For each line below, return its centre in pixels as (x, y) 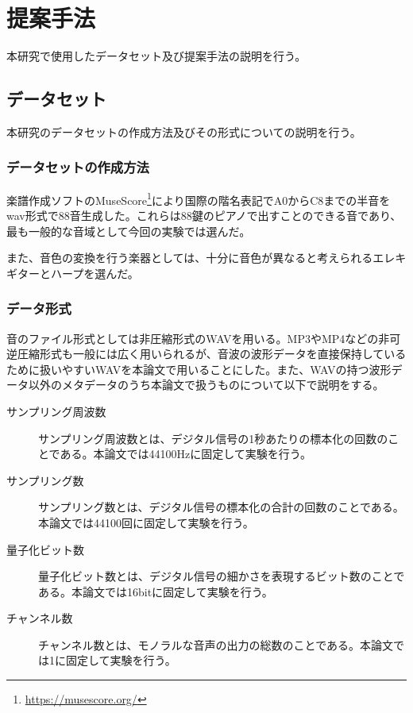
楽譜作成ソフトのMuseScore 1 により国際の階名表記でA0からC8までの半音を (199, 198)
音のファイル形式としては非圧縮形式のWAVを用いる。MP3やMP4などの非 (198, 338)
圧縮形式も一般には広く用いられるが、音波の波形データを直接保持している (212, 354)
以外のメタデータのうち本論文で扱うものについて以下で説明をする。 (206, 385)
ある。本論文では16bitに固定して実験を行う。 (156, 591)
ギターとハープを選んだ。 (73, 273)
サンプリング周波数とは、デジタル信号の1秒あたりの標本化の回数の (213, 438)
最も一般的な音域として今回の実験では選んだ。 (129, 231)
